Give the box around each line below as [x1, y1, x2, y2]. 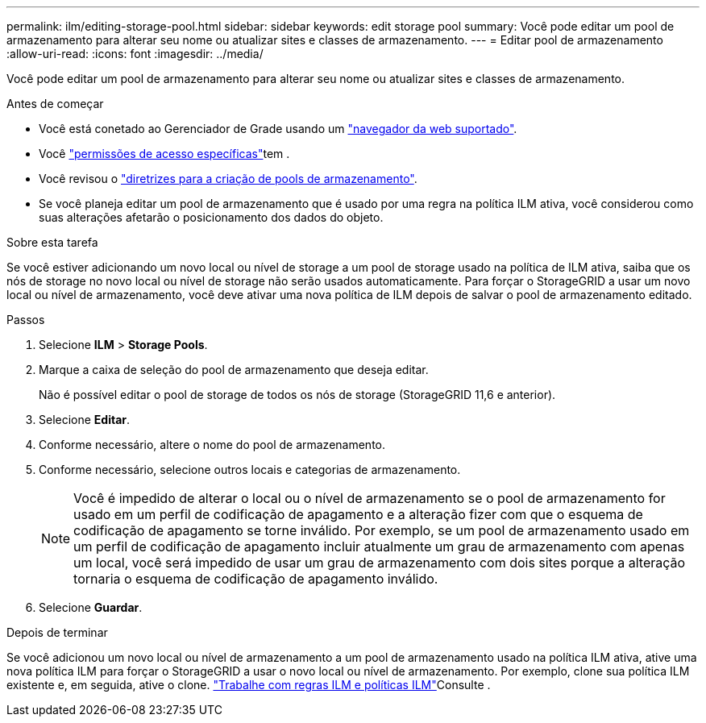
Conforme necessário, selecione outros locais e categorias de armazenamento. [39, 463, 461, 476]
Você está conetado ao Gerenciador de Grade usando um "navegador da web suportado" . [39, 122, 517, 135]
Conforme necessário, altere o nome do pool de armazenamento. [39, 438, 386, 451]
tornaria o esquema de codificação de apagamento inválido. [73, 571, 438, 587]
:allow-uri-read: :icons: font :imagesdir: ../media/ [6, 47, 264, 60]
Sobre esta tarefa [6, 235, 98, 249]
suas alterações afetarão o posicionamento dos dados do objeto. [39, 210, 384, 224]
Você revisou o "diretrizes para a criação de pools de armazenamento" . [39, 172, 417, 185]
